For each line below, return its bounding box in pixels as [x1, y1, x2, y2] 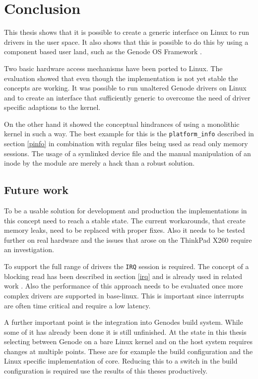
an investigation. [4, 244, 54, 255]
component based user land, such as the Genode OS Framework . [4, 46, 202, 57]
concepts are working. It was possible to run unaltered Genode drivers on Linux [4, 83, 247, 93]
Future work [4, 182, 69, 197]
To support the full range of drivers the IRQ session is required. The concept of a [4, 261, 249, 272]
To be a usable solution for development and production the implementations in [4, 205, 247, 216]
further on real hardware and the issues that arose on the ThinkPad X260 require [4, 234, 252, 245]
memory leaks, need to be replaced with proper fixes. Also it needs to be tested [4, 225, 245, 235]
